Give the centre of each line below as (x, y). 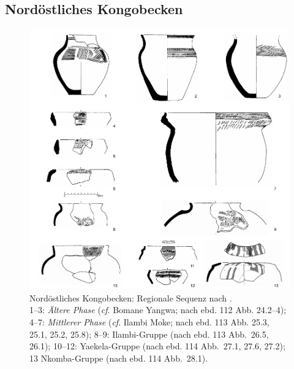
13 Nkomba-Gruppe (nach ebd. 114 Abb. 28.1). (119, 358)
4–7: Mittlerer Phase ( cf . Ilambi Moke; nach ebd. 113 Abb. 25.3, (149, 321)
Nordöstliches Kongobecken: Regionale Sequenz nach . (131, 297)
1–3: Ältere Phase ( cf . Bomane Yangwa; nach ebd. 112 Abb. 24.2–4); (158, 310)
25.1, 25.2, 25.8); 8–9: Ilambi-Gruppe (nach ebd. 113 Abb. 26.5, (149, 334)
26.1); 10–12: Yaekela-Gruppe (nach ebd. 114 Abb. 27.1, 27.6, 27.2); (157, 346)
